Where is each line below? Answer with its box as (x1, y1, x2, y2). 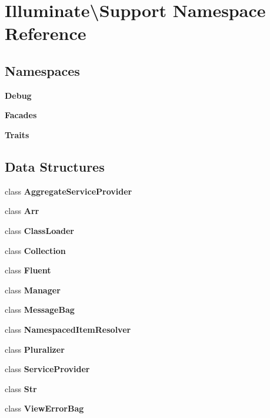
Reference (5, 21, 86, 45)
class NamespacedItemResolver (5, 323, 131, 335)
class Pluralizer (5, 343, 65, 355)
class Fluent (5, 264, 51, 276)
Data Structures (5, 157, 105, 175)
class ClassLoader (5, 224, 74, 236)
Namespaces (5, 61, 80, 79)
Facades (5, 109, 37, 121)
